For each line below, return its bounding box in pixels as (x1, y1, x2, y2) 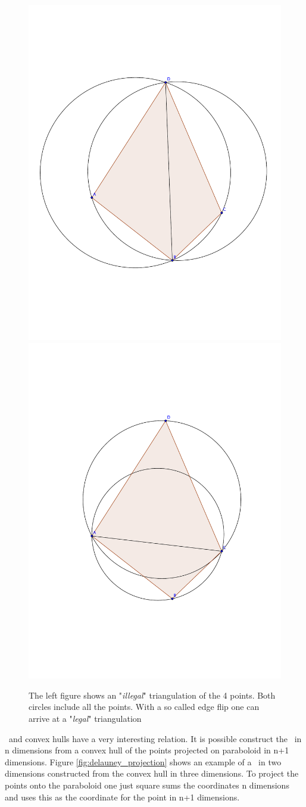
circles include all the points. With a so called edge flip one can (29, 700, 260, 713)
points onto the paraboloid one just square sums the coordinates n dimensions (5, 778, 289, 791)
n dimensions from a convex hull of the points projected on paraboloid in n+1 (5, 744, 289, 756)
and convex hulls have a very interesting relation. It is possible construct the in (8, 732, 302, 744)
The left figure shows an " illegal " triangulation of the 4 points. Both (29, 688, 276, 701)
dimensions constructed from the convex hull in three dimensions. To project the (5, 767, 299, 780)
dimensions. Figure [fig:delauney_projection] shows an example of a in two (5, 755, 282, 768)
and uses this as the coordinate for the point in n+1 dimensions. (5, 790, 240, 803)
